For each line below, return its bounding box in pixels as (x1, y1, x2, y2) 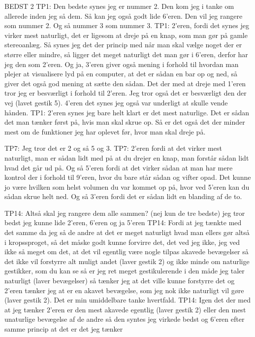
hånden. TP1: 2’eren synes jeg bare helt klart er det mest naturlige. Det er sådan (4, 107, 250, 117)
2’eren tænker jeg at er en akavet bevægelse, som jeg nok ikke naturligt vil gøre (4, 285, 244, 295)
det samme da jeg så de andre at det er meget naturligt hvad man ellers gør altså (4, 227, 250, 237)
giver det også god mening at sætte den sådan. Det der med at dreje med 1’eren (4, 78, 246, 88)
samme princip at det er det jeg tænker (4, 324, 123, 334)
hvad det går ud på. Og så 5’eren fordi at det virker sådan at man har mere (4, 162, 233, 172)
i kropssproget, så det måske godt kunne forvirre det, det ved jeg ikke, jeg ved (4, 236, 240, 247)
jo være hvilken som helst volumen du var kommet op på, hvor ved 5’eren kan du (4, 181, 250, 192)
